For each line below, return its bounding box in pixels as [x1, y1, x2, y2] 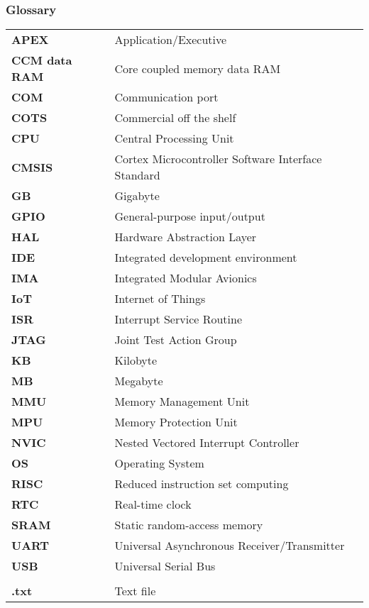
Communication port [114, 89, 219, 106]
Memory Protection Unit [114, 414, 238, 431]
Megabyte [114, 372, 163, 389]
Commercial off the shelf [114, 109, 236, 126]
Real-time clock [114, 496, 192, 513]
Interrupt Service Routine [114, 311, 243, 328]
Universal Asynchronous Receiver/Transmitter [114, 537, 345, 554]
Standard [114, 167, 160, 184]
